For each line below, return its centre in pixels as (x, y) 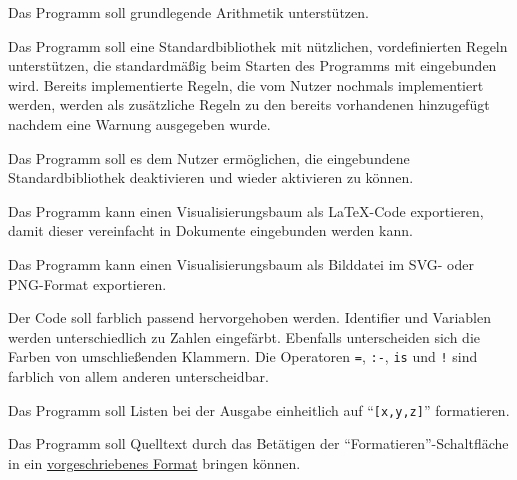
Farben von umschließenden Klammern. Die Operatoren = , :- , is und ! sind (243, 356)
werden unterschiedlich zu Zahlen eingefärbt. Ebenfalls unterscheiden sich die (244, 336)
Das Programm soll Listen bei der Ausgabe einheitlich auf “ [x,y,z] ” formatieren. (259, 409)
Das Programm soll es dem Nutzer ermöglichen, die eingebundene (209, 157)
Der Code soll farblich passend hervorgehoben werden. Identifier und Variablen (249, 317)
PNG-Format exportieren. (87, 283)
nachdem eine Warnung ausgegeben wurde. (139, 123)
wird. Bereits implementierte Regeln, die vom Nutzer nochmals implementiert (246, 84)
